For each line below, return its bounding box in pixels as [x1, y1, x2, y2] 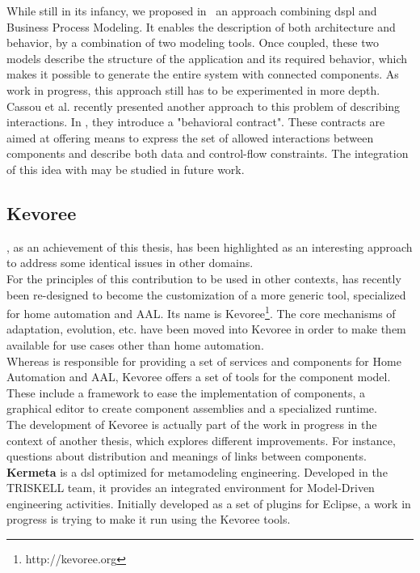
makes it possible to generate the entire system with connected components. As [6, 66, 399, 83]
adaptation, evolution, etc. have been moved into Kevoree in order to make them [6, 320, 406, 337]
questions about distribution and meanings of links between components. [6, 448, 367, 465]
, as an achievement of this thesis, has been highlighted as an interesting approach [6, 238, 413, 255]
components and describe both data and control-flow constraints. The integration [6, 145, 409, 162]
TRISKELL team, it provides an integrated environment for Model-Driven [6, 479, 375, 496]
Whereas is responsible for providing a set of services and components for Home [6, 352, 401, 369]
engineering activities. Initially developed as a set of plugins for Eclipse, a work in [6, 494, 411, 511]
